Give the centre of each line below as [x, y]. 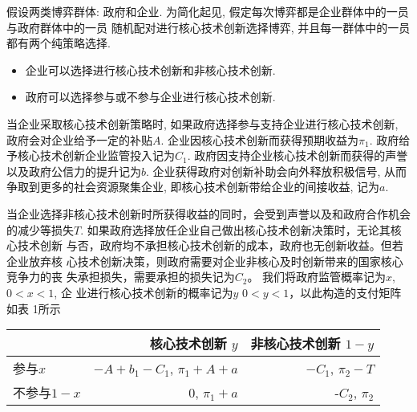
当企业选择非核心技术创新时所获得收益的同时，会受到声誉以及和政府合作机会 [208, 213]
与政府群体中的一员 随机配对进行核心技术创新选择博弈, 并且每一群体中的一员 [208, 27]
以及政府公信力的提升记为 [74, 171]
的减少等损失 [40, 229]
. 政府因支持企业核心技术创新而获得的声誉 [298, 155]
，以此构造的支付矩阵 [345, 292]
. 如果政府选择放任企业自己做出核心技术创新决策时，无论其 [235, 229]
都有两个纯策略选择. [59, 43]
